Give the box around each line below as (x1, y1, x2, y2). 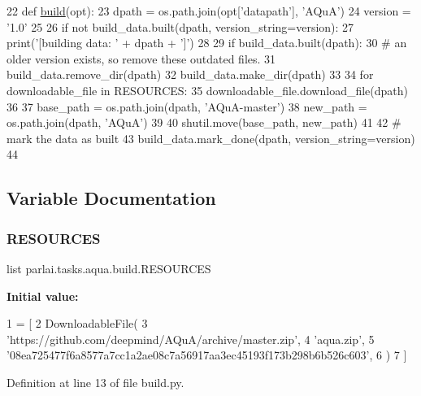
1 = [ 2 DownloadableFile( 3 (7, 315, 148, 332)
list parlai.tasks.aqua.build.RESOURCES (7, 259, 211, 276)
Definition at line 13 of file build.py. (7, 373, 184, 390)
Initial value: (7, 287, 79, 304)
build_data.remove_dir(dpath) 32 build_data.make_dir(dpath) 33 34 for (7, 66, 374, 83)
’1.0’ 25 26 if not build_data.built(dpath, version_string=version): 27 (7, 18, 354, 35)
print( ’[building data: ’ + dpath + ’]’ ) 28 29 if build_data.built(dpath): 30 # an (7, 34, 407, 51)
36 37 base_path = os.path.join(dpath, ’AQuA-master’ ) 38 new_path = (7, 98, 367, 115)
